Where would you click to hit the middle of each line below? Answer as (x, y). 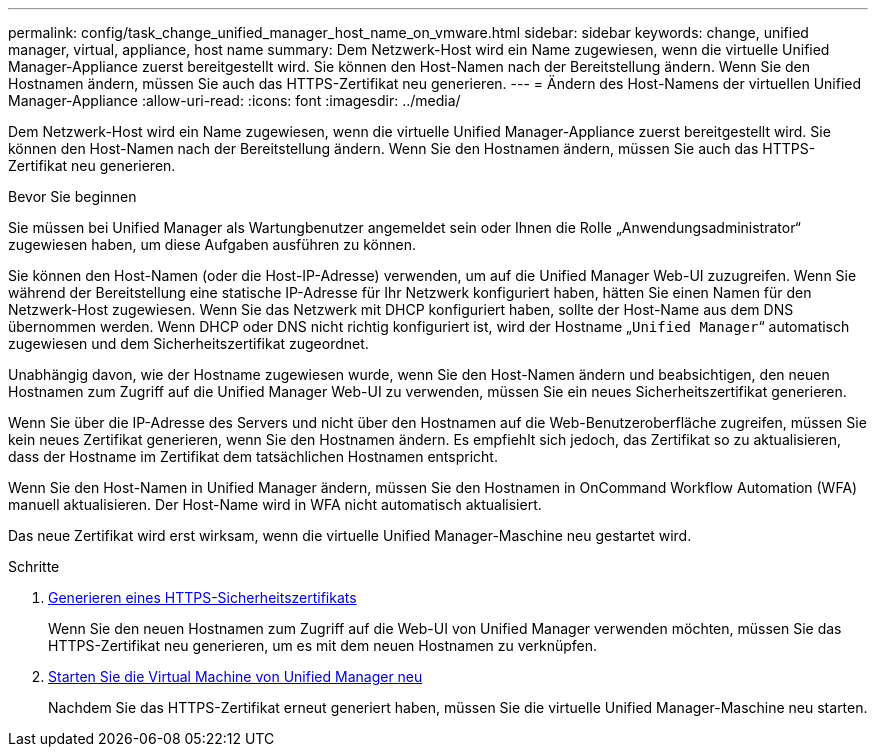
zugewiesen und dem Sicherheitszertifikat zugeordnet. (188, 343)
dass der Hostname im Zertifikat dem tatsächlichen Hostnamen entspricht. (253, 456)
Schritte (34, 566)
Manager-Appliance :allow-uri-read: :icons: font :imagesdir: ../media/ (234, 100)
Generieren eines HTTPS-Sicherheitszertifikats (202, 597)
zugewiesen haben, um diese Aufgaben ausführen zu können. (212, 244)
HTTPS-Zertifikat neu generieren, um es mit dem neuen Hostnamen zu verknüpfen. (323, 645)
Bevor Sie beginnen (72, 196)
